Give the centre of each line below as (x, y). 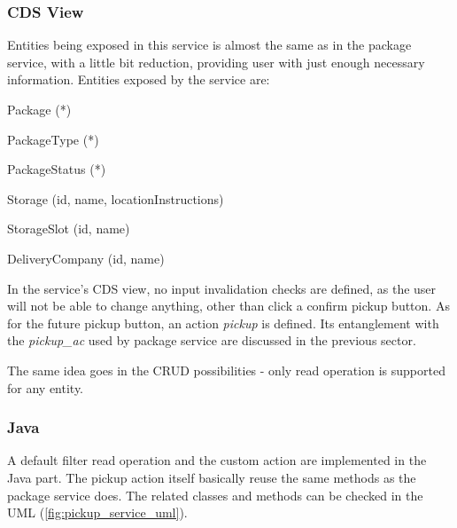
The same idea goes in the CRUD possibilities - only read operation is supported (226, 370)
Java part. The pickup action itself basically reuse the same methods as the (212, 477)
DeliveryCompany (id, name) (86, 258)
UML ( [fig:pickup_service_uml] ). (97, 512)
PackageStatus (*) (57, 169)
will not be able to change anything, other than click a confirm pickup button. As (228, 306)
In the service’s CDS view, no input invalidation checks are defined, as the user (222, 288)
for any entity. (46, 387)
